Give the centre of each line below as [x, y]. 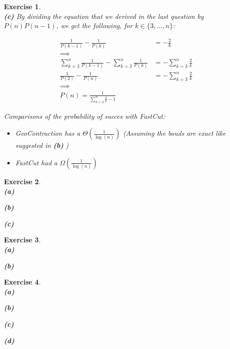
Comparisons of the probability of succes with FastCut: [84, 116]
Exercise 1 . [22, 6]
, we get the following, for [94, 25]
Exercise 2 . [22, 181]
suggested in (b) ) [42, 145]
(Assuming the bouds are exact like [174, 133]
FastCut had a [36, 162]
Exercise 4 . [22, 282]
